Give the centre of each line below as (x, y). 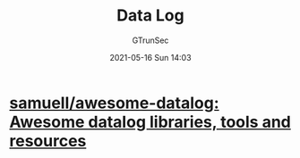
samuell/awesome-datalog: (114, 103)
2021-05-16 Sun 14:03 (150, 57)
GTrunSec (150, 40)
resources (48, 141)
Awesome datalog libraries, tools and (150, 122)
